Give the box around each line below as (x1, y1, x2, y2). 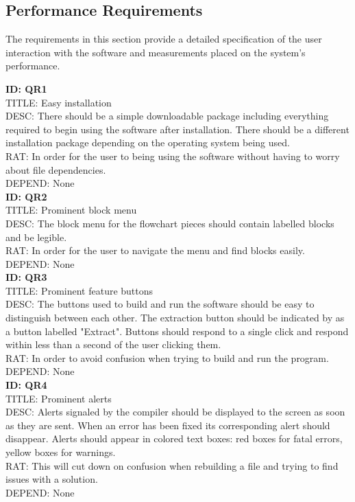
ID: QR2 (5, 189, 47, 203)
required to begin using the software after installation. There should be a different (5, 122, 350, 136)
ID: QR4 (5, 378, 47, 392)
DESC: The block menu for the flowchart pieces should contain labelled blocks (5, 216, 334, 230)
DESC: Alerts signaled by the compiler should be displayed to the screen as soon (5, 404, 345, 419)
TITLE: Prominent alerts (5, 391, 112, 405)
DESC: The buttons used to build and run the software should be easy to (5, 297, 315, 311)
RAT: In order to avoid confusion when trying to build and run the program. (5, 350, 329, 365)
